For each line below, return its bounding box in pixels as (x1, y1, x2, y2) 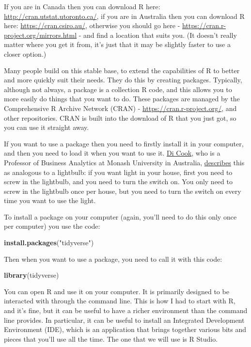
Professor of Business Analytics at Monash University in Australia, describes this (4, 157, 245, 167)
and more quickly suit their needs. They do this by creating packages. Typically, (4, 75, 242, 85)
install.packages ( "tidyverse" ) (4, 237, 94, 248)
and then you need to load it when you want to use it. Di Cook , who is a (4, 148, 220, 158)
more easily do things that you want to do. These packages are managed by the (4, 94, 240, 104)
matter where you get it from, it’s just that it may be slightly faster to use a (4, 39, 231, 49)
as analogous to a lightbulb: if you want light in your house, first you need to (4, 167, 233, 177)
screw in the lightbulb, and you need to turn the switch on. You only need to (4, 176, 233, 187)
